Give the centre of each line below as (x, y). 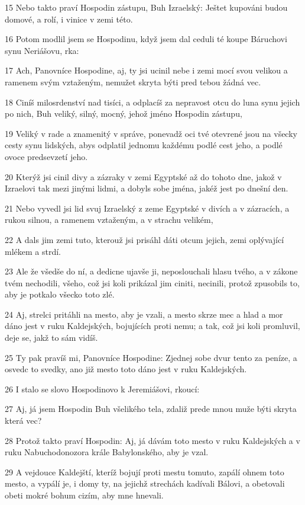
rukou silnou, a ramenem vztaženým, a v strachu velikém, (109, 220)
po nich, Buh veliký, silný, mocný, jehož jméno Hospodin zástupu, (124, 114)
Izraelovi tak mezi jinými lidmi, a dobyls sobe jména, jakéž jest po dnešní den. (147, 188)
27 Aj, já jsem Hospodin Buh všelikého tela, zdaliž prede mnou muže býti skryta (151, 409)
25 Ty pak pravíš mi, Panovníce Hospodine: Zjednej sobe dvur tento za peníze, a (151, 357)
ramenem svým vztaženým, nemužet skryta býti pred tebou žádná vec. (133, 81)
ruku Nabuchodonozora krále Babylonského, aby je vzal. (107, 452)
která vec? (23, 421)
